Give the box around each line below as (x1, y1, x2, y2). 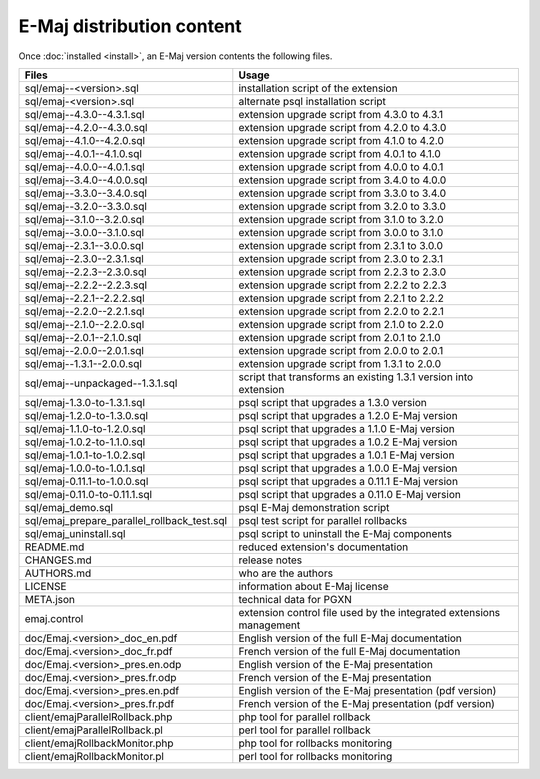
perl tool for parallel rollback (238, 723, 372, 737)
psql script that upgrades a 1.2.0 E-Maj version (238, 408, 459, 422)
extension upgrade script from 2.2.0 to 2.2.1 (238, 304, 445, 318)
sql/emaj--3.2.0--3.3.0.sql (24, 199, 147, 213)
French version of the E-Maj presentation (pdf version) (238, 696, 495, 710)
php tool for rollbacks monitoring (238, 736, 393, 750)
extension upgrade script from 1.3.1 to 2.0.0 (238, 356, 442, 370)
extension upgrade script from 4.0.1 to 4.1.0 (238, 146, 441, 160)
